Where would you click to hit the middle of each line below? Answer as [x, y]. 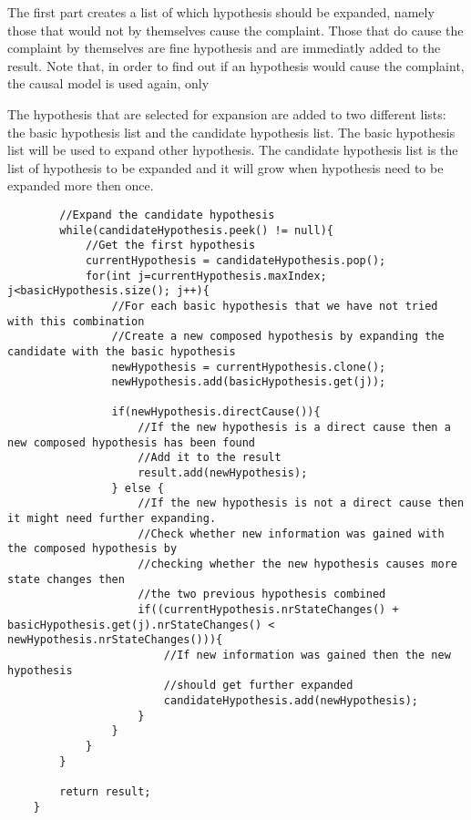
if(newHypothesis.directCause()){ [216, 412]
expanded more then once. [81, 185]
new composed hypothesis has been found [132, 442]
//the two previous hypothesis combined [262, 594]
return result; [105, 791]
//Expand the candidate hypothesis [167, 215]
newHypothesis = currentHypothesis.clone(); [249, 367]
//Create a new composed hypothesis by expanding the [278, 337]
